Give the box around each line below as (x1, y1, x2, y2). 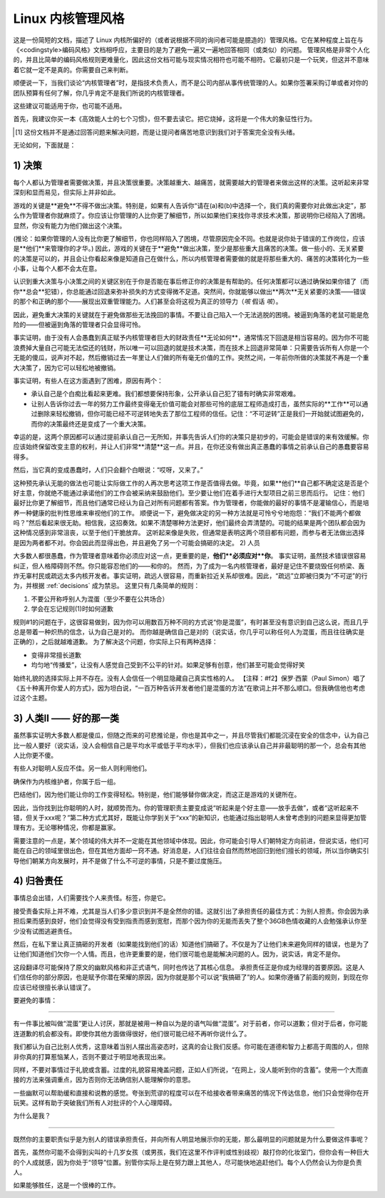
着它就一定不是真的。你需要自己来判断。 (13, 65, 132, 74)
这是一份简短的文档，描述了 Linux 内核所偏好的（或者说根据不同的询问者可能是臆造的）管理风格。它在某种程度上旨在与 (13, 36, 364, 44)
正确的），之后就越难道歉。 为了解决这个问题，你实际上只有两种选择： (13, 638, 218, 646)
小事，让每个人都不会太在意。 (13, 264, 101, 273)
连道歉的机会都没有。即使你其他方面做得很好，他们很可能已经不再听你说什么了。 (13, 1029, 251, 1038)
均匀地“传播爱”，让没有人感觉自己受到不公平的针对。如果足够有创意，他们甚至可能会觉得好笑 (31, 661, 306, 669)
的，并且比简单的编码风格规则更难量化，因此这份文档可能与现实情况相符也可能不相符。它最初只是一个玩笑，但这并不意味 (13, 56, 369, 64)
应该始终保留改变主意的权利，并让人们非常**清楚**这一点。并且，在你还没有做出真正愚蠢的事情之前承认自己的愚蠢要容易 (13, 443, 370, 451)
